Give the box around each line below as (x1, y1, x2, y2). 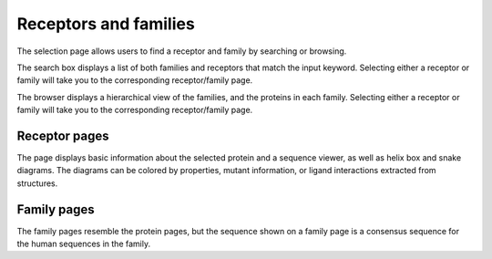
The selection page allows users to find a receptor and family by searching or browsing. (16, 46, 347, 57)
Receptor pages (16, 128, 109, 143)
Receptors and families (16, 14, 195, 34)
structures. (16, 178, 58, 189)
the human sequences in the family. (16, 238, 150, 250)
